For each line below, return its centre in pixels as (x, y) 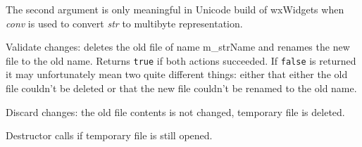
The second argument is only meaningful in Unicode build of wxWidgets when (175, 9)
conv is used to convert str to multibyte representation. (124, 23)
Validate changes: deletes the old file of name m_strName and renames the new (178, 47)
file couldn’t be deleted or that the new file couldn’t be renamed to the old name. (181, 88)
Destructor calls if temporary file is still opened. (109, 135)
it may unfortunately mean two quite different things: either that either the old (177, 74)
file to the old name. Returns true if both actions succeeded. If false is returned (181, 60)
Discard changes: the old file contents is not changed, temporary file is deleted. (175, 111)
